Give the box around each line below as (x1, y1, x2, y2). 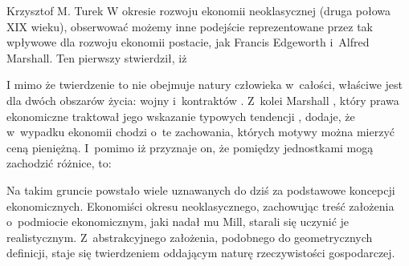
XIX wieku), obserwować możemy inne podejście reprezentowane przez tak (6, 18, 374, 34)
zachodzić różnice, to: (6, 155, 112, 171)
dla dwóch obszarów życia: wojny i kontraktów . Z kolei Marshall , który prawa (6, 91, 399, 108)
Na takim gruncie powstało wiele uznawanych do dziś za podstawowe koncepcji (6, 181, 395, 198)
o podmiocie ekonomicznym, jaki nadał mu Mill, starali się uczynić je (6, 213, 350, 230)
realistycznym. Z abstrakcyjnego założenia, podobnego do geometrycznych (6, 228, 373, 245)
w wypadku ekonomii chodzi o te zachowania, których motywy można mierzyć (6, 123, 395, 140)
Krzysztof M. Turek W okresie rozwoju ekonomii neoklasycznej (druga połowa (6, 2, 391, 18)
